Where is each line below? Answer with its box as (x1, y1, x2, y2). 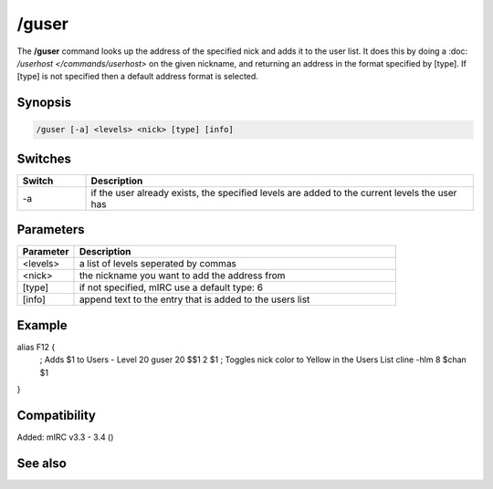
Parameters (16, 222, 85, 237)
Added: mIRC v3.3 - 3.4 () (16, 432, 114, 442)
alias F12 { (16, 341, 56, 352)
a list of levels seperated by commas (79, 257, 237, 270)
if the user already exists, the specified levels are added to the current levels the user (90, 186, 457, 199)
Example (16, 317, 68, 333)
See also (16, 455, 68, 471)
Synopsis (16, 95, 72, 110)
